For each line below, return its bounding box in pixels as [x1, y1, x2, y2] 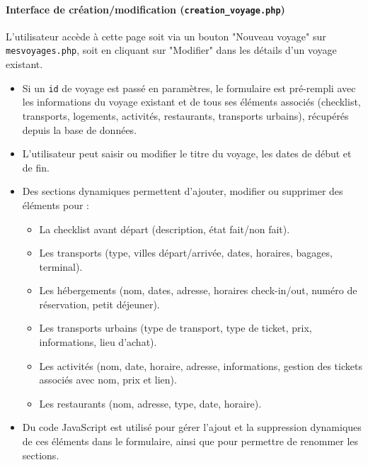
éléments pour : [22, 197, 90, 212]
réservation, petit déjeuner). [39, 296, 160, 311]
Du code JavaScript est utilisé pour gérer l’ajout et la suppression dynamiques [22, 420, 362, 435]
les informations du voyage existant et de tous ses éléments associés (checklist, [22, 94, 361, 109]
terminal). [39, 259, 83, 274]
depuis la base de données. [22, 122, 137, 137]
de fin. [22, 159, 50, 174]
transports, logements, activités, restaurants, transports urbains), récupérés [22, 108, 349, 123]
